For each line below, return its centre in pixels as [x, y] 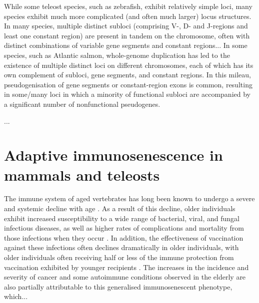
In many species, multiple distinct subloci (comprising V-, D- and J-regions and [126, 26]
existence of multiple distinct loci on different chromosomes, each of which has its [129, 65]
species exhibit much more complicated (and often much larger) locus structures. [128, 16]
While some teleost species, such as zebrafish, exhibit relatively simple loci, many [128, 6]
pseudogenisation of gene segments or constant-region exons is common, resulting [128, 84]
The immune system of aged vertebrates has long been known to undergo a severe [129, 198]
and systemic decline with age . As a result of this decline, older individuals [120, 208]
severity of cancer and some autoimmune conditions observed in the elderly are [125, 277]
